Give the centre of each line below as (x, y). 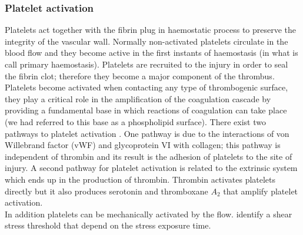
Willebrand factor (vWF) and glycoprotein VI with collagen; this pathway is (143, 145)
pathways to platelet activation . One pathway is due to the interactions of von (147, 133)
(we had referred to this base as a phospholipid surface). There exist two (135, 121)
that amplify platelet (261, 191)
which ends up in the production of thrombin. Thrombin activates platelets (140, 179)
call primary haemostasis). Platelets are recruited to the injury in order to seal (146, 64)
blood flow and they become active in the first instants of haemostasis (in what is (151, 53)
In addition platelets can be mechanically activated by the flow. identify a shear (149, 214)
